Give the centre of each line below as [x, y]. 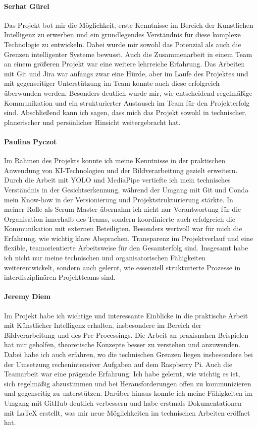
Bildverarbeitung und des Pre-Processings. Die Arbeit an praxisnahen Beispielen [126, 335]
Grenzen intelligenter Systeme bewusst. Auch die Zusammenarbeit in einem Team [128, 54]
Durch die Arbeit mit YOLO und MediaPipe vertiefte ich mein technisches [117, 180]
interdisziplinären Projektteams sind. [60, 277]
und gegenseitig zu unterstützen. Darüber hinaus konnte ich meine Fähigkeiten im [128, 393]
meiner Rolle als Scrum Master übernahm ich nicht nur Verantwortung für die [123, 209]
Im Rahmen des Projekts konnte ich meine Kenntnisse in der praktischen [115, 160]
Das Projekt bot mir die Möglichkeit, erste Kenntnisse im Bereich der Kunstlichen [129, 25]
